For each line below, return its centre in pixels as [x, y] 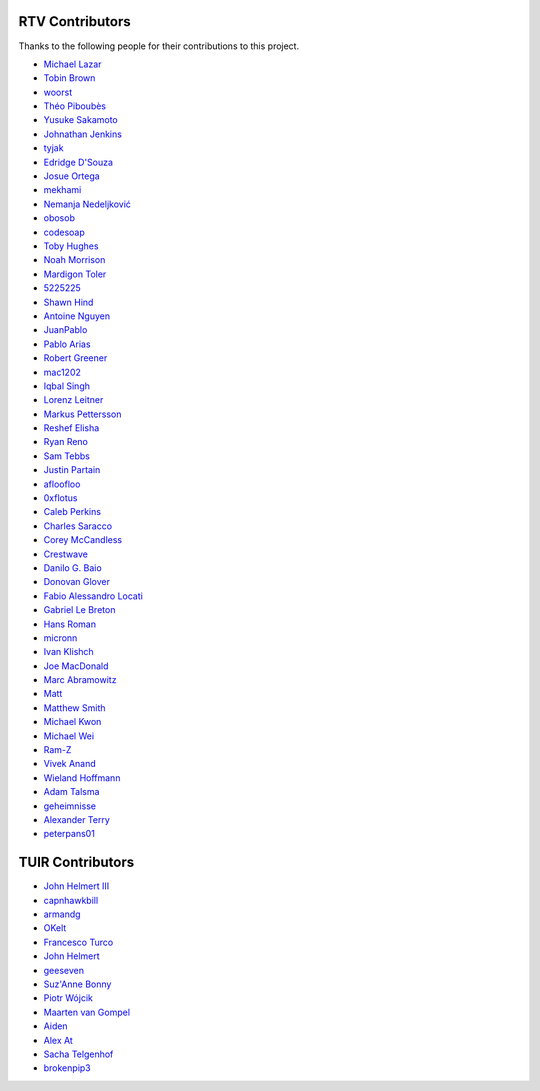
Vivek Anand [70, 764]
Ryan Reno [66, 442]
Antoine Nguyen [76, 316]
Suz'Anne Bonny [77, 984]
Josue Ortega [71, 176]
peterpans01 [69, 834]
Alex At [58, 1040]
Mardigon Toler [75, 274]
